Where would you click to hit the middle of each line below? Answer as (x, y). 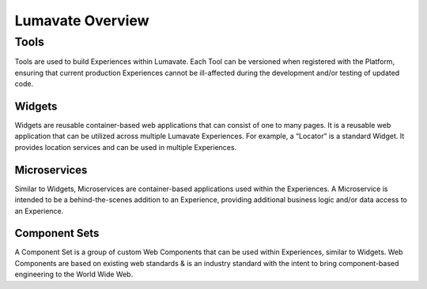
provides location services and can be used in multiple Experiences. (126, 147)
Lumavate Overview (82, 21)
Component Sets (57, 233)
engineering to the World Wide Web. (74, 274)
